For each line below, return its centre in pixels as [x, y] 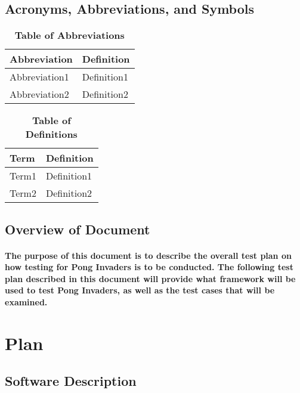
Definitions [51, 134]
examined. [26, 301]
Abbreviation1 [39, 77]
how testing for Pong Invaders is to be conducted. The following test [149, 267]
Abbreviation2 [39, 94]
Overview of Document [78, 229]
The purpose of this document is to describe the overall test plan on [148, 255]
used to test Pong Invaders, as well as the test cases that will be [140, 290]
